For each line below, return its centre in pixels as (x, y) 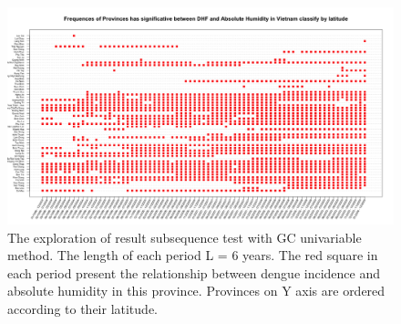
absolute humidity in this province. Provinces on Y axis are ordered (196, 291)
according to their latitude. (82, 309)
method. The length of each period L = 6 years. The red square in (193, 255)
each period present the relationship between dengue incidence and (194, 272)
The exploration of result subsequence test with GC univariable (185, 237)
